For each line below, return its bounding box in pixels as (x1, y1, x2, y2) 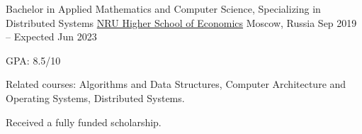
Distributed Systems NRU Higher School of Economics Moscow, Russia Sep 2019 (6, 15, 357, 30)
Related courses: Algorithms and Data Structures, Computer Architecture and (6, 77, 346, 91)
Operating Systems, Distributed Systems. (6, 90, 185, 105)
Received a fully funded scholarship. (6, 114, 162, 129)
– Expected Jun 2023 (6, 29, 97, 44)
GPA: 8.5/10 (6, 52, 61, 67)
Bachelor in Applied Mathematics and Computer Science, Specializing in (6, 1, 321, 16)
